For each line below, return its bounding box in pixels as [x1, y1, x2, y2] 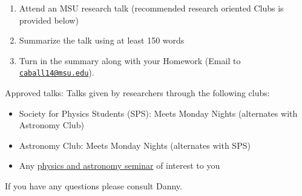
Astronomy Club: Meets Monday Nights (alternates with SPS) [19, 139, 251, 151]
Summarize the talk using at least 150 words [19, 34, 185, 47]
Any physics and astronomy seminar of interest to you [19, 159, 220, 172]
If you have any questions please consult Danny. [5, 180, 182, 192]
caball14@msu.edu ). [19, 66, 94, 79]
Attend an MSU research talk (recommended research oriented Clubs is [19, 2, 284, 14]
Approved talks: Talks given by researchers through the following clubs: [5, 87, 270, 99]
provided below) [19, 13, 79, 26]
